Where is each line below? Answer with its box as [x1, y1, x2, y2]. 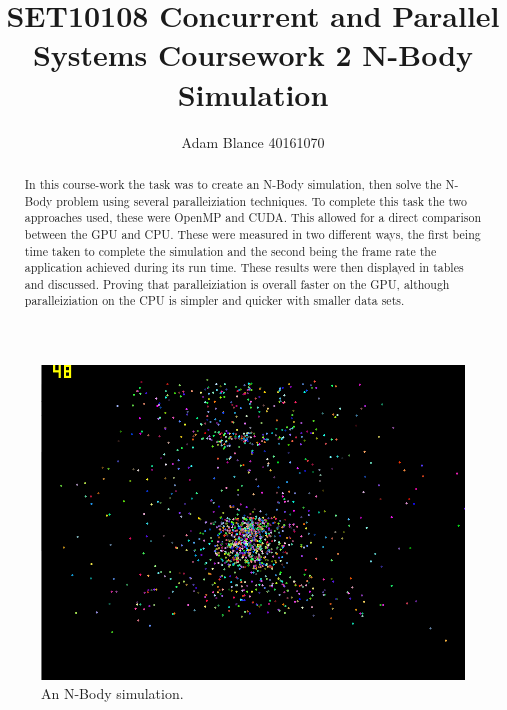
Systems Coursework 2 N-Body [32, 34, 474, 75]
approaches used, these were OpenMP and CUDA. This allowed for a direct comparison [24, 209, 482, 226]
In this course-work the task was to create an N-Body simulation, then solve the [24, 175, 442, 192]
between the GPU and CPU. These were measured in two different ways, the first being [24, 225, 481, 242]
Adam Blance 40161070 [181, 131, 325, 152]
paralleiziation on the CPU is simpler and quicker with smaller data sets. [24, 292, 405, 309]
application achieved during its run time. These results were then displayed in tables [24, 259, 464, 276]
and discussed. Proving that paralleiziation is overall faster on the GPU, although [24, 275, 450, 292]
